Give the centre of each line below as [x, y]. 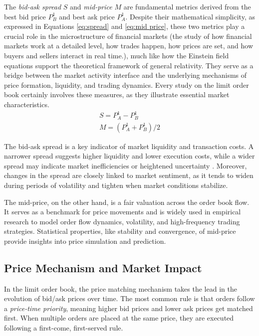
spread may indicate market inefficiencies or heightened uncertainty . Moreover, [126, 165]
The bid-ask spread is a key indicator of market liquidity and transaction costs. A [129, 146]
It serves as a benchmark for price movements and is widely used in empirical [123, 212]
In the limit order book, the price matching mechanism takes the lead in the [121, 288]
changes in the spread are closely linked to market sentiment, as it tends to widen [129, 175]
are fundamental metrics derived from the [187, 6]
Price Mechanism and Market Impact [103, 267]
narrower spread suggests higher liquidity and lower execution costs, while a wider [129, 156]
